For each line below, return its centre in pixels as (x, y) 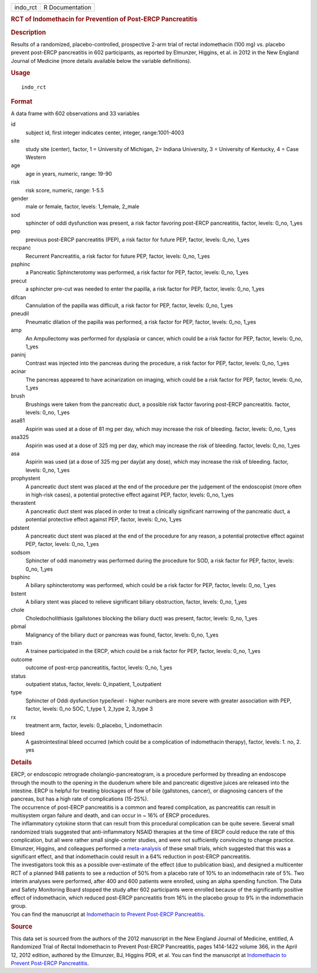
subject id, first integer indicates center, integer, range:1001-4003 (105, 132)
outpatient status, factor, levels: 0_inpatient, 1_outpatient (93, 684)
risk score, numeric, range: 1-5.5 (65, 190)
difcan (18, 297)
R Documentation (67, 7)
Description (28, 32)
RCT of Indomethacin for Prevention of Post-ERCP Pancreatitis (104, 19)
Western (36, 157)
